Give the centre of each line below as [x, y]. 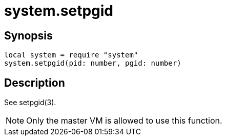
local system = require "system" [71, 55]
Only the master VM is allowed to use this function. [124, 121]
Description [35, 83]
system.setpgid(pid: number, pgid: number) [93, 63]
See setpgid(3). [30, 103]
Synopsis [28, 35]
